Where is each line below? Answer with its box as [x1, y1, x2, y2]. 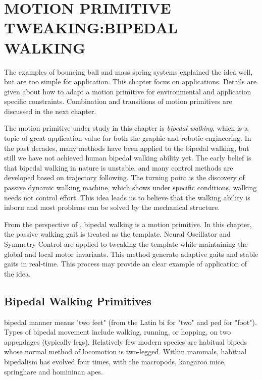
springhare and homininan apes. [4, 366, 103, 376]
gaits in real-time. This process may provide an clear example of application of [4, 258, 247, 269]
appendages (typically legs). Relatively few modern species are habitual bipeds [4, 336, 247, 347]
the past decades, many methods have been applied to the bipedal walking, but [4, 142, 249, 153]
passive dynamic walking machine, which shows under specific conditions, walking [4, 182, 257, 193]
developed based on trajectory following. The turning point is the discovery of [4, 172, 245, 183]
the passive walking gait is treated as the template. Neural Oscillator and [4, 229, 231, 239]
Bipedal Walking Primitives [4, 293, 152, 308]
